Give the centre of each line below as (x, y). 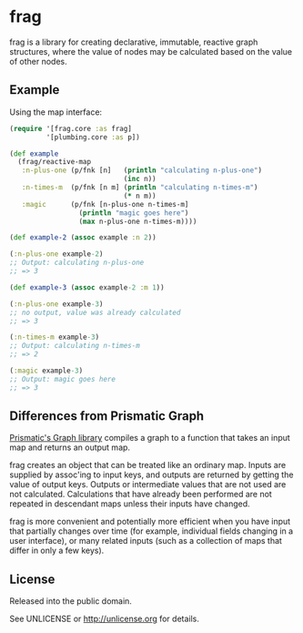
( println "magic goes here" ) (134, 213)
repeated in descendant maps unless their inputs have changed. (130, 504)
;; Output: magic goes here (63, 379)
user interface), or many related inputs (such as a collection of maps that (146, 541)
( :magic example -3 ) (46, 371)
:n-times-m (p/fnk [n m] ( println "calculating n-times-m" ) (140, 188)
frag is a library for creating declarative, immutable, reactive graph (134, 42)
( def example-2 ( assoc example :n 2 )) (83, 238)
